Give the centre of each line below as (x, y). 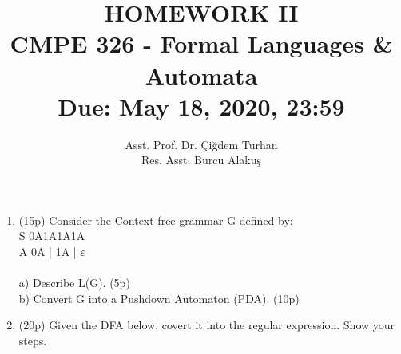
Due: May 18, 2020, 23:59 (201, 106)
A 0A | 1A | (48, 252)
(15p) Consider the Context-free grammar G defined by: (156, 220)
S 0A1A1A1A (52, 236)
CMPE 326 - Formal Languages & (201, 43)
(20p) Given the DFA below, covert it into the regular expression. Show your (207, 325)
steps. (33, 341)
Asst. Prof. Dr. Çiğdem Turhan (201, 144)
